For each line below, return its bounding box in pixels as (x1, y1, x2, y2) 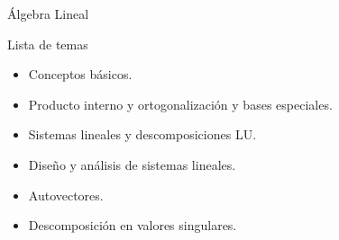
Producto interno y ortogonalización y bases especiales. (28, 94, 333, 113)
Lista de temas (7, 34, 88, 53)
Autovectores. (28, 185, 104, 204)
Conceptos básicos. (28, 65, 133, 84)
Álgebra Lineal (7, 4, 89, 22)
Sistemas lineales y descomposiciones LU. (28, 125, 257, 144)
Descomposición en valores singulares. (28, 216, 237, 235)
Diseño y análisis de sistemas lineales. (28, 155, 236, 173)
